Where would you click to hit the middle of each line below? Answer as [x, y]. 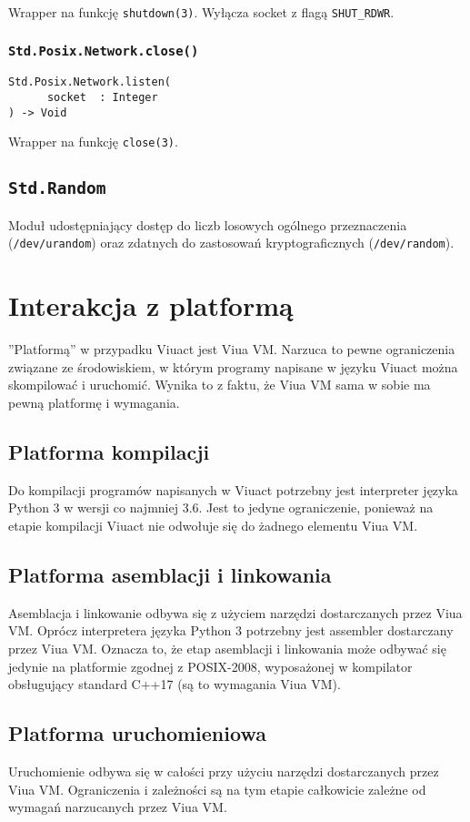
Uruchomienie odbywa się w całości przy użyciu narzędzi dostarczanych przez [224, 771]
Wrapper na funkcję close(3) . [93, 142]
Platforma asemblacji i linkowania [170, 574]
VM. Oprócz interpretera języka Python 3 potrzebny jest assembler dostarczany [231, 630]
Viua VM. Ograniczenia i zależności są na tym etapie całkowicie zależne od [217, 789]
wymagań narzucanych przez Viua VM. [118, 807]
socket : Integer [102, 98]
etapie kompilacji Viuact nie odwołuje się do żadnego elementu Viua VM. [213, 525]
